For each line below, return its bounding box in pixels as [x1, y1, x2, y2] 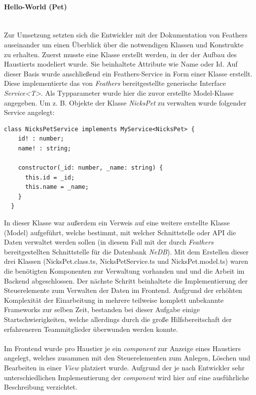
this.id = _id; [25, 174, 75, 181]
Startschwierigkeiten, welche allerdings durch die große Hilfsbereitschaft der [4, 314, 232, 324]
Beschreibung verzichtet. [4, 382, 77, 392]
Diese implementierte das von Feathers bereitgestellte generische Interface [4, 78, 226, 88]
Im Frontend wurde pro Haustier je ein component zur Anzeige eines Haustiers [4, 343, 241, 353]
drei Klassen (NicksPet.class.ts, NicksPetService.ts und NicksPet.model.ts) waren [4, 256, 248, 266]
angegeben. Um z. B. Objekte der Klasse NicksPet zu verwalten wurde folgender [4, 97, 247, 108]
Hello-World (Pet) [4, 1, 67, 11]
